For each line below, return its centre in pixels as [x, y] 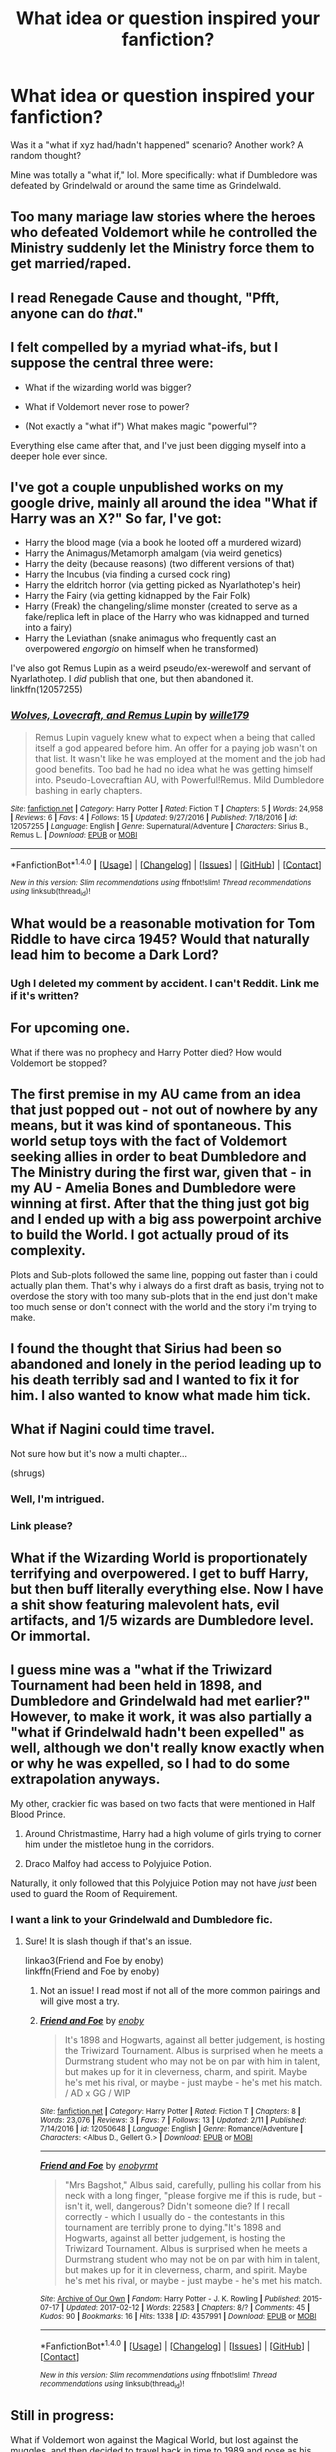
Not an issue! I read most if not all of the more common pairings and [180, 1991]
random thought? [46, 155]
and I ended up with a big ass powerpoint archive [166, 1219]
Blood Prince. [38, 1814]
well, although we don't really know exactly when [167, 1748]
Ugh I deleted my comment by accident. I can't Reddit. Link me [165, 983]
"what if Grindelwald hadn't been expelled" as [157, 1732]
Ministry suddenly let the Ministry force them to [162, 248]
